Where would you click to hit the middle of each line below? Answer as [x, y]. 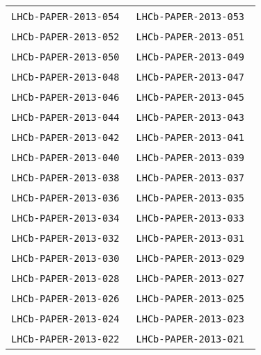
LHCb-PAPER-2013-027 [190, 279]
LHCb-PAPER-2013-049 [190, 57]
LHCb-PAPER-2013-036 [65, 198]
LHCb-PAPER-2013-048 [65, 77]
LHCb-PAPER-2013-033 [190, 218]
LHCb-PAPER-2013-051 [190, 37]
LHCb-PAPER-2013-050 [65, 57]
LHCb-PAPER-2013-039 [190, 158]
